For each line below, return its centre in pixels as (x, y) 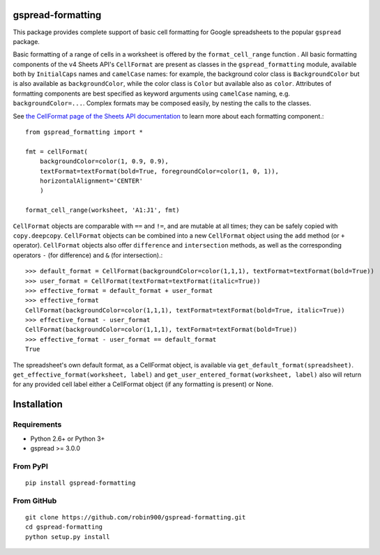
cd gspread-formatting (64, 527)
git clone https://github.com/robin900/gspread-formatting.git (136, 517)
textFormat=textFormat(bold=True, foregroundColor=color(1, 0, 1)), (159, 171)
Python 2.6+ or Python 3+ (68, 439)
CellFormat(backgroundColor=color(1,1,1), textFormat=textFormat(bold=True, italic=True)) (185, 310)
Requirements (37, 425)
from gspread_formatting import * (84, 132)
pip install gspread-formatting (81, 482)
